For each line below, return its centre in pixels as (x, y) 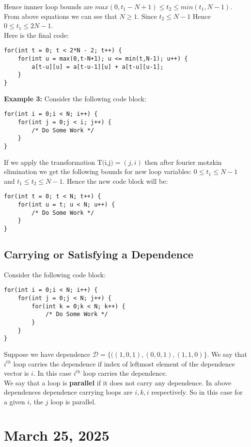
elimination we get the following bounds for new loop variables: (98, 171)
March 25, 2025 (57, 435)
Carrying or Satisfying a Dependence (99, 254)
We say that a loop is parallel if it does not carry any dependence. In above (118, 382)
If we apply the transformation (50, 162)
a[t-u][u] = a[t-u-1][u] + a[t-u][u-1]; (98, 67)
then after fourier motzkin (183, 162)
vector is (16, 373)
